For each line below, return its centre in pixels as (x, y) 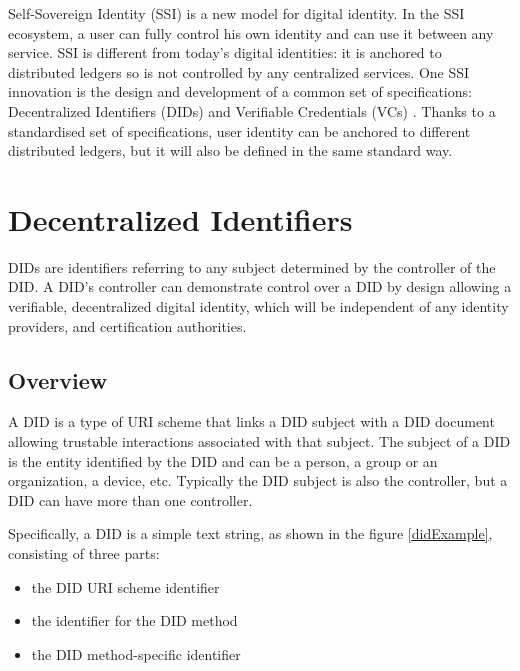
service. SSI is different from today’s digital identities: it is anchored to (225, 52)
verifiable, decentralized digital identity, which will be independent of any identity (258, 306)
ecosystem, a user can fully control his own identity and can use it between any (251, 32)
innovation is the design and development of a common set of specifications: (240, 91)
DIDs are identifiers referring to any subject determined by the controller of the (252, 266)
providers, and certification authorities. (127, 325)
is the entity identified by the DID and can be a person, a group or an (223, 460)
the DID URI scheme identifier (125, 586)
